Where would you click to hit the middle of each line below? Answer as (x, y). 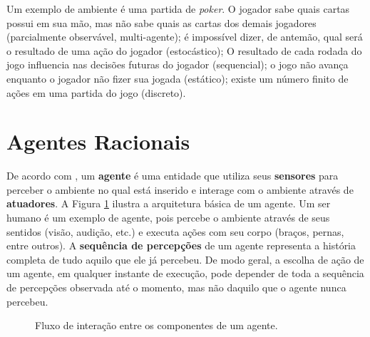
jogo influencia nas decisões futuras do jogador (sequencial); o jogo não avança (178, 64)
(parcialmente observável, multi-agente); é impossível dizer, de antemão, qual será (185, 37)
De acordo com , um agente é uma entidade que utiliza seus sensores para (173, 176)
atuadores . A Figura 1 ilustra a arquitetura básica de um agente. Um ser (169, 203)
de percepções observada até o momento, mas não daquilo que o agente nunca (176, 287)
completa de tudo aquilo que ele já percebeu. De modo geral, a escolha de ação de (185, 259)
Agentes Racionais (98, 141)
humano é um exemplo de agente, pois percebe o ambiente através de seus (168, 218)
